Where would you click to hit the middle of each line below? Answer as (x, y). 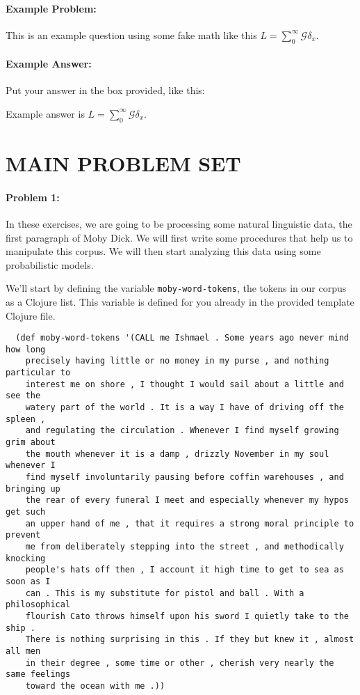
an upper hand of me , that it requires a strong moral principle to (190, 523)
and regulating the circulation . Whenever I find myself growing (182, 431)
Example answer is (45, 113)
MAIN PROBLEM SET (123, 163)
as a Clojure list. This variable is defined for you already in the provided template (180, 301)
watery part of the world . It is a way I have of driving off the (185, 408)
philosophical (38, 605)
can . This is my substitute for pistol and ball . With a (165, 593)
